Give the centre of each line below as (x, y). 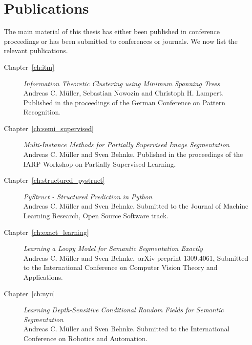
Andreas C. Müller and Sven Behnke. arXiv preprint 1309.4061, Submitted (136, 258)
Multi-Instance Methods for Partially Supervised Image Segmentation (126, 144)
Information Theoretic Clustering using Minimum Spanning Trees (122, 83)
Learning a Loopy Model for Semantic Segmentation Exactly (113, 248)
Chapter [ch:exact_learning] (46, 232)
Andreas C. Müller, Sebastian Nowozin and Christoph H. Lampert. (124, 93)
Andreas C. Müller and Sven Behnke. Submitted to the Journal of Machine (136, 206)
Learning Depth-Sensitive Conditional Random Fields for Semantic (124, 310)
